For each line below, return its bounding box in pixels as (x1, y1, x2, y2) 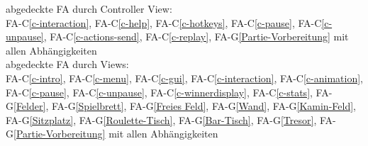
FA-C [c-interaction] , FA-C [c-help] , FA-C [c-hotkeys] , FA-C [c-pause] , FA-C (6, 15, 322, 30)
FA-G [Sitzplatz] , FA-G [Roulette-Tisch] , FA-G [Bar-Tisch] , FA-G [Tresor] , (6, 112, 317, 127)
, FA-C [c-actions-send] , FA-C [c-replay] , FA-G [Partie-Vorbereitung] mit (43, 29, 349, 44)
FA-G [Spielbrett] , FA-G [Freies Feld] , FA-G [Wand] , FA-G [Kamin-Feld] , (51, 99, 356, 113)
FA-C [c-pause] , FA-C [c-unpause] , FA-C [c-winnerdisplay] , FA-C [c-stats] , (6, 84, 313, 99)
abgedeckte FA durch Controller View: (6, 1, 172, 16)
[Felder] (13, 99, 46, 113)
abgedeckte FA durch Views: (6, 57, 129, 72)
